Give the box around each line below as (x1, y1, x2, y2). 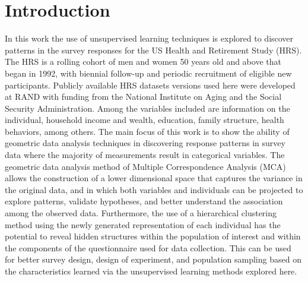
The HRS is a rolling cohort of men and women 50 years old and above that (5, 55, 281, 68)
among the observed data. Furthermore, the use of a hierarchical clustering (5, 207, 277, 219)
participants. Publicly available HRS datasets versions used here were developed (5, 78, 296, 91)
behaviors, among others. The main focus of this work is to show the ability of (5, 125, 290, 137)
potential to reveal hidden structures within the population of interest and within (5, 230, 301, 242)
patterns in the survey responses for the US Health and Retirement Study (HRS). (5, 43, 302, 56)
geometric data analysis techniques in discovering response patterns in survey (5, 137, 285, 149)
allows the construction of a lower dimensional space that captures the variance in (5, 172, 303, 184)
